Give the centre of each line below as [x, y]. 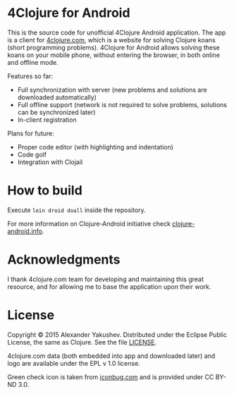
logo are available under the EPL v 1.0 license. [74, 363]
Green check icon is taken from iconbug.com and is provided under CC [111, 377]
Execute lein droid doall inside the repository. [76, 210]
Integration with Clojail [50, 162]
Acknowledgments [64, 260]
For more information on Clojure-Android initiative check [89, 223]
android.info [25, 231]
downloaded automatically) [57, 97]
